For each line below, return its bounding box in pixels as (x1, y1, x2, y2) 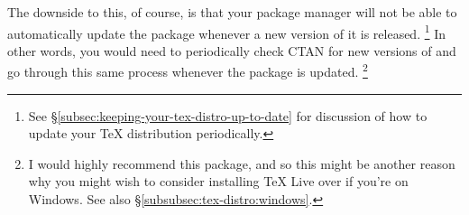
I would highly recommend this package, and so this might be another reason (28, 154, 455, 173)
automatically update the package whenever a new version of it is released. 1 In (7, 21, 446, 42)
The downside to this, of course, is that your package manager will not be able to (7, 3, 457, 21)
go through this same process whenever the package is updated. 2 (7, 60, 368, 81)
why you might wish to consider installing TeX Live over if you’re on (28, 172, 409, 191)
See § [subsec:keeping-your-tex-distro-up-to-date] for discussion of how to (28, 106, 428, 125)
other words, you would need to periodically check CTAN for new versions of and (7, 41, 456, 60)
